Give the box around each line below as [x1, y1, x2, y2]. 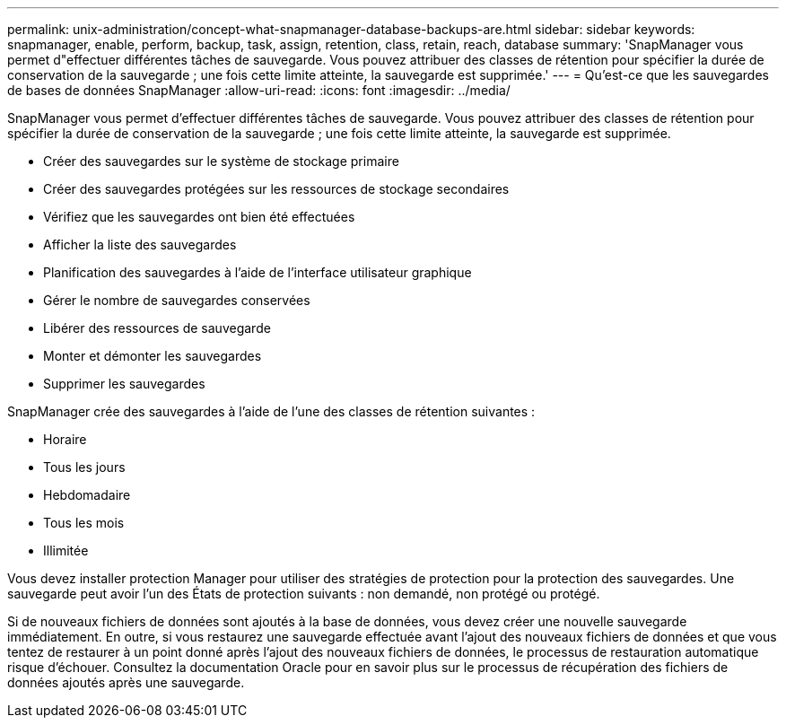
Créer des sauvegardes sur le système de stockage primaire [43, 153, 399, 169]
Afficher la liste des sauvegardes [43, 237, 237, 252]
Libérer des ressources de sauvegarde [43, 320, 271, 336]
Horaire [43, 432, 87, 447]
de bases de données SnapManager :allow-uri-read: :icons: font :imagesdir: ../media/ [7, 83, 511, 98]
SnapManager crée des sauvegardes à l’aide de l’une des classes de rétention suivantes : [7, 404, 536, 419]
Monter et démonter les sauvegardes [43, 348, 262, 363]
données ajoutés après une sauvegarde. [7, 675, 245, 690]
